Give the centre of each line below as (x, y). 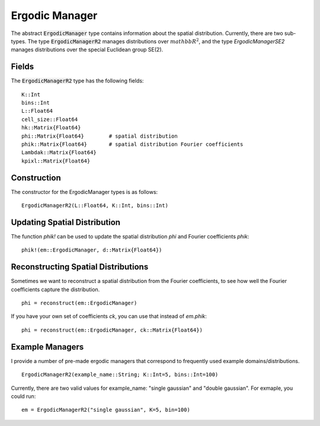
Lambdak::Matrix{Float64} (59, 152)
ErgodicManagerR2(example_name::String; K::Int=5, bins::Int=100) (120, 375)
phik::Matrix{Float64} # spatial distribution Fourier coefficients (132, 144)
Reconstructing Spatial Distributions (80, 267)
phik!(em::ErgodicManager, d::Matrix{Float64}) (92, 250)
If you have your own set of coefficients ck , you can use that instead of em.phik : (109, 316)
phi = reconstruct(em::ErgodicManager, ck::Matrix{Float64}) (112, 330)
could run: (23, 396)
